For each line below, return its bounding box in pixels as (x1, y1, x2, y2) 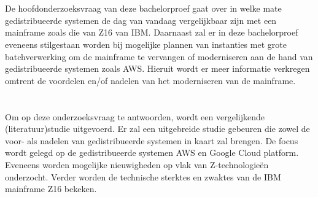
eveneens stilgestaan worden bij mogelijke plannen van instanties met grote (5, 37, 287, 50)
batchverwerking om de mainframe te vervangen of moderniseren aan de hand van (5, 50, 313, 63)
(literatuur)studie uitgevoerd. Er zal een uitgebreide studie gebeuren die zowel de (5, 122, 310, 135)
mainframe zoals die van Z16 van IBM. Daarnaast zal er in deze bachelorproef (5, 26, 298, 39)
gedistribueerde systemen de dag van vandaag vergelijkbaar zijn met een (5, 14, 277, 26)
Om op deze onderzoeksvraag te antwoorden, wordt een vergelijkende (5, 110, 265, 123)
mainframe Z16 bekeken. (5, 182, 97, 195)
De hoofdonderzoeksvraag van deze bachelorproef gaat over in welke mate (5, 2, 282, 15)
